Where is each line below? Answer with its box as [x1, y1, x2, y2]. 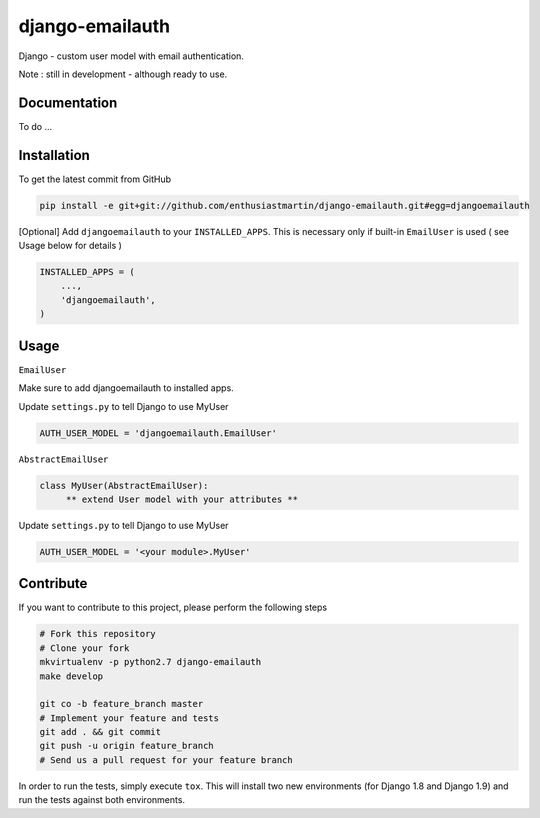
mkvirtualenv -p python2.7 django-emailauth [39, 656, 262, 668]
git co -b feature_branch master [39, 698, 204, 710]
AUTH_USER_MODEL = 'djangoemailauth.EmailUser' [39, 427, 277, 439]
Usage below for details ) [18, 240, 122, 252]
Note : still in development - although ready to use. [18, 68, 228, 80]
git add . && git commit [39, 726, 162, 738]
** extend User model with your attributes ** [65, 493, 299, 505]
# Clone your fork [39, 642, 130, 654]
